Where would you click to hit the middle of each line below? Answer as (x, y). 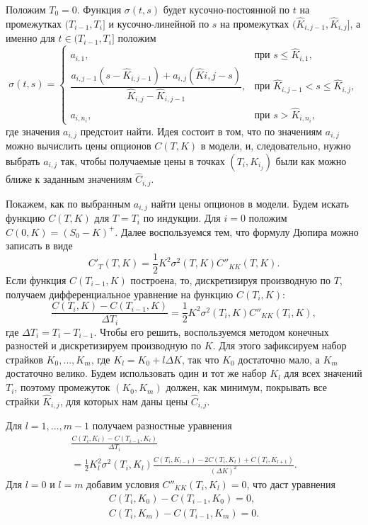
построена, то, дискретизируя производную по (230, 280)
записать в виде (39, 245)
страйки (23, 401)
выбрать (23, 161)
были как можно (311, 161)
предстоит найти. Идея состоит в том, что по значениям (201, 131)
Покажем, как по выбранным (68, 203)
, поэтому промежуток (62, 387)
